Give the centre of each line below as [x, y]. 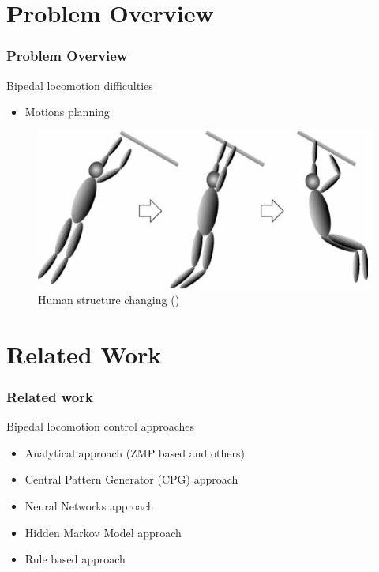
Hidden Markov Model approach [103, 532]
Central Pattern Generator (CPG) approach [131, 479]
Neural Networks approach [89, 506]
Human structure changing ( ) [109, 300]
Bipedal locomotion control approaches [100, 426]
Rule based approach [75, 559]
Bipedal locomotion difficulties [80, 85]
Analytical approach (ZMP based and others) [135, 452]
